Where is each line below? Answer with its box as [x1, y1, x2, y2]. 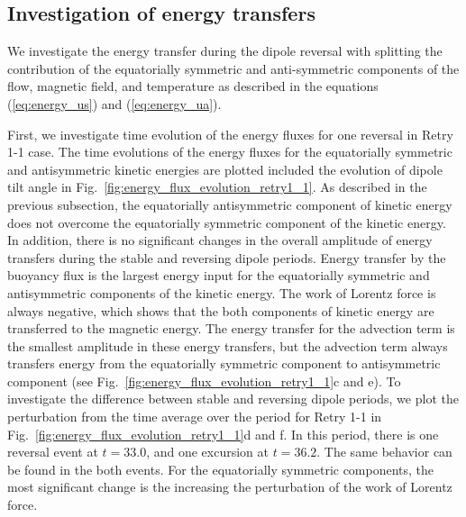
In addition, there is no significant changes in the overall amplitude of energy [7, 231, 433, 249]
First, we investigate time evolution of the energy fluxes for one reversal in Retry [7, 124, 453, 143]
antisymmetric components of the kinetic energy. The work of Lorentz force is [7, 283, 436, 302]
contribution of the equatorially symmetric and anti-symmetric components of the [7, 59, 460, 77]
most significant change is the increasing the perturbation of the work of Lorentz [7, 477, 452, 496]
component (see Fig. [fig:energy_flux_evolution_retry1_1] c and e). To [7, 371, 401, 390]
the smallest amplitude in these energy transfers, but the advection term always [7, 336, 448, 355]
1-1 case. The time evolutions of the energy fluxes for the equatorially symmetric [7, 142, 452, 161]
